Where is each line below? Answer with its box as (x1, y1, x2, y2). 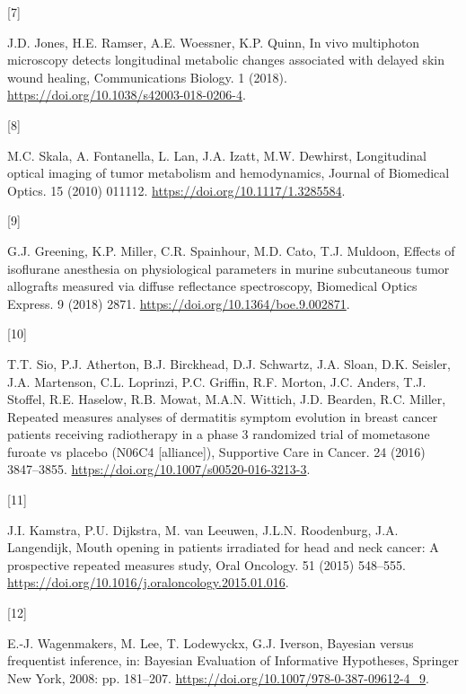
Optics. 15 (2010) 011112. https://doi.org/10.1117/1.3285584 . (7, 180, 346, 199)
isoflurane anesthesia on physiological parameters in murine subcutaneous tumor (7, 259, 450, 277)
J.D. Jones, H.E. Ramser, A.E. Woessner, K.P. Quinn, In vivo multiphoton (7, 32, 420, 51)
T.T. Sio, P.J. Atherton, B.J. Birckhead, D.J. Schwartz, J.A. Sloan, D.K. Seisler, (7, 354, 451, 373)
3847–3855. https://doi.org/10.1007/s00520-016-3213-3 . (7, 460, 311, 479)
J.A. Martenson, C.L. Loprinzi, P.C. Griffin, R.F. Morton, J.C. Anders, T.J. (7, 372, 426, 391)
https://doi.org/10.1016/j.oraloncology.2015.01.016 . (7, 573, 289, 592)
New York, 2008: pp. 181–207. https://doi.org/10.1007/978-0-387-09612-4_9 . (7, 668, 429, 687)
